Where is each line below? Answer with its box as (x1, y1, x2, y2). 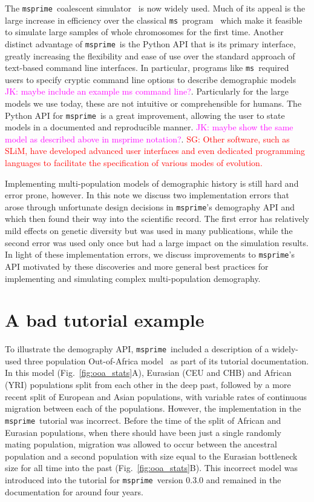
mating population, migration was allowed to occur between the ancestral (5, 438, 277, 450)
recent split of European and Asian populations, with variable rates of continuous (5, 390, 307, 403)
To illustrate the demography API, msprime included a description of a (5, 343, 269, 355)
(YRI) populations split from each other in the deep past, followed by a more (5, 378, 291, 391)
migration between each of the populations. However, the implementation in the (5, 402, 301, 415)
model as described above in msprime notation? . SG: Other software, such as (5, 132, 290, 145)
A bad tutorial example (5, 307, 204, 332)
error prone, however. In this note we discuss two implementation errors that (5, 189, 290, 201)
